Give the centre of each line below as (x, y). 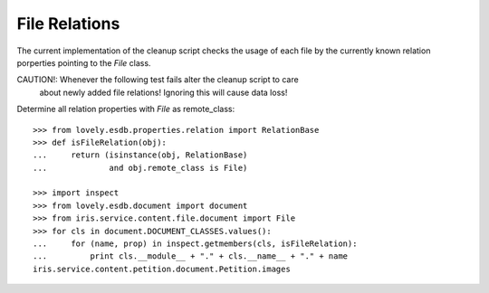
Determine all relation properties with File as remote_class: (126, 109)
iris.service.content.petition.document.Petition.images (162, 269)
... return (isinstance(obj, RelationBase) (140, 155)
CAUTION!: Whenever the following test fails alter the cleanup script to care (158, 80)
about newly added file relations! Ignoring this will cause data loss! (163, 92)
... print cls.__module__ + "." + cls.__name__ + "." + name (191, 256)
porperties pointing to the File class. (84, 62)
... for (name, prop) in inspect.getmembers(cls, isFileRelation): (195, 244)
